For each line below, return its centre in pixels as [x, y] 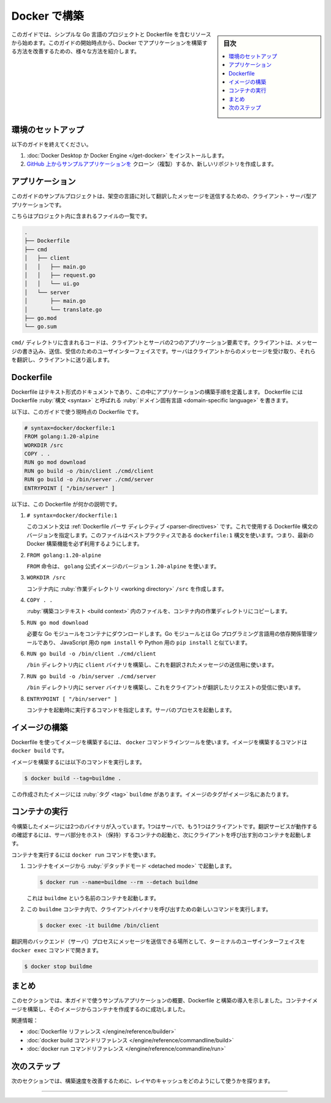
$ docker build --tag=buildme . [73, 778]
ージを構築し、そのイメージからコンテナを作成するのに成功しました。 [100, 1009]
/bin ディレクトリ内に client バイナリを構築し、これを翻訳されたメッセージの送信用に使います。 [152, 665]
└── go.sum [40, 327]
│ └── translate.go [63, 309]
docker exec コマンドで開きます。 [57, 950]
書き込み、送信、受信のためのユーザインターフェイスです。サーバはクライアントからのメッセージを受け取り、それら [169, 351]
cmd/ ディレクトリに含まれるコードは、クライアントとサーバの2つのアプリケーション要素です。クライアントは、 [154, 343]
